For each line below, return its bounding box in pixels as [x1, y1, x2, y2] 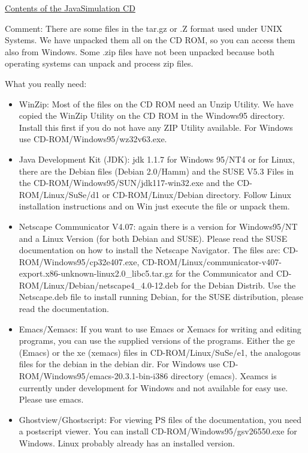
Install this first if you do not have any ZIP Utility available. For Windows [19, 121, 293, 133]
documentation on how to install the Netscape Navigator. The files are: [19, 244, 280, 256]
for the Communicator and [175, 267, 274, 280]
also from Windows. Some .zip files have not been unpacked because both [5, 45, 274, 58]
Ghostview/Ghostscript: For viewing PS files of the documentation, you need [19, 413, 301, 425]
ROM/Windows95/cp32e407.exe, [19, 255, 140, 268]
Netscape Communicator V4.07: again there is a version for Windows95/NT [19, 220, 298, 232]
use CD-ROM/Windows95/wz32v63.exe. [19, 133, 167, 145]
